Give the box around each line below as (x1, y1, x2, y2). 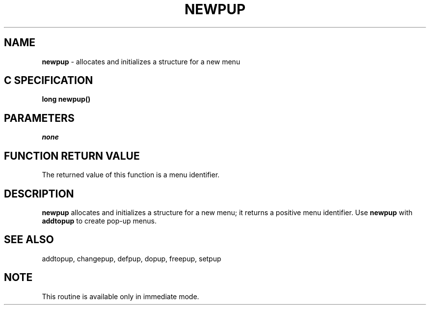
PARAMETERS (4, 112, 75, 124)
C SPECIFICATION (4, 74, 93, 87)
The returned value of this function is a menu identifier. (42, 170, 220, 179)
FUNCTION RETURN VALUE (4, 149, 140, 162)
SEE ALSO (4, 233, 54, 246)
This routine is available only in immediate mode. (42, 292, 199, 301)
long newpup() (42, 95, 91, 104)
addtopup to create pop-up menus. (42, 216, 157, 225)
